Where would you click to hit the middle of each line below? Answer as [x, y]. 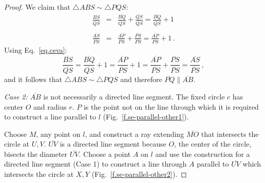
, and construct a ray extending [135, 134]
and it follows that [33, 79]
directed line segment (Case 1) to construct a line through [96, 164]
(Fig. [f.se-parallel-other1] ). [146, 117]
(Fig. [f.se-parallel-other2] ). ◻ [139, 174]
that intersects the [230, 134]
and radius [50, 106]
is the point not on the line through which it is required [171, 106]
